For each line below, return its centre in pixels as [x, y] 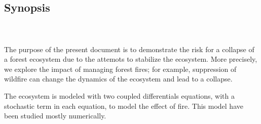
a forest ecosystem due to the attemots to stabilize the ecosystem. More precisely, [131, 59]
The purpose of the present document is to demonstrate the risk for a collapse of [129, 49]
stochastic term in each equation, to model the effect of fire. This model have [124, 106]
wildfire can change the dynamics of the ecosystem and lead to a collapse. [118, 79]
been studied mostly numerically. [55, 116]
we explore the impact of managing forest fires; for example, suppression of [120, 69]
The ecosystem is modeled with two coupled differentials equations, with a [119, 95]
